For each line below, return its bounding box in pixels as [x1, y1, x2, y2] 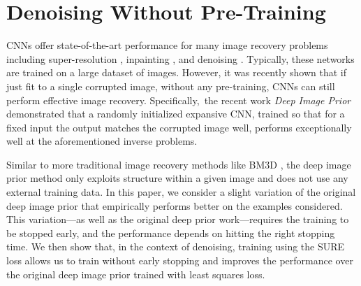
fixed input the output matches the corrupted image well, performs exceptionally [6, 120, 352, 134]
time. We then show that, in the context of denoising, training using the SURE [6, 239, 345, 254]
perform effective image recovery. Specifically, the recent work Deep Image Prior [6, 92, 351, 107]
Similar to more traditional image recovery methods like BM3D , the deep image [6, 157, 351, 171]
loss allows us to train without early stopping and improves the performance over [6, 253, 353, 268]
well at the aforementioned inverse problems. [6, 134, 198, 148]
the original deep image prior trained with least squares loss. [6, 266, 265, 281]
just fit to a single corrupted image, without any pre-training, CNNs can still [6, 78, 335, 93]
